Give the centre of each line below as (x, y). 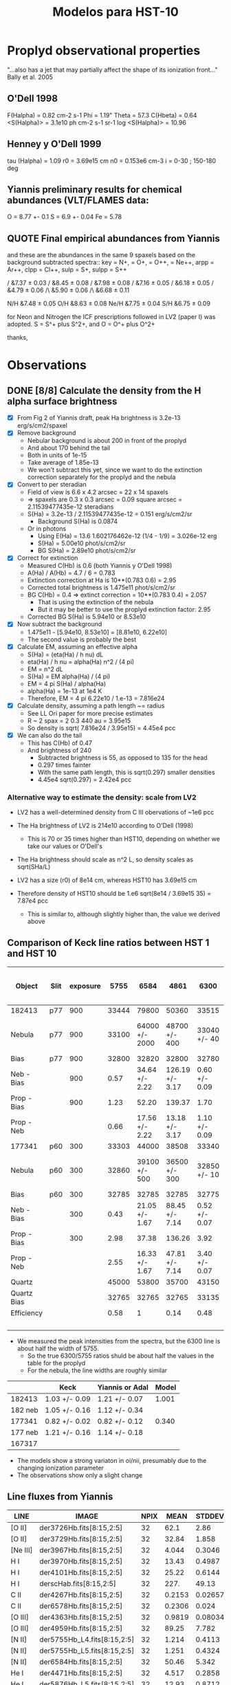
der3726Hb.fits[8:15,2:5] (81, 1528)
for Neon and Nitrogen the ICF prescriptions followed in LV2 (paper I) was (111, 317)
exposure (85, 986)
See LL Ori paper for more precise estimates (90, 713)
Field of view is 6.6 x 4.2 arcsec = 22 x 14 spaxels (98, 492)
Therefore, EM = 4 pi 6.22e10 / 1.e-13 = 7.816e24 (96, 698)
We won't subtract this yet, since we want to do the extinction (115, 470)
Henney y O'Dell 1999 (54, 144)
